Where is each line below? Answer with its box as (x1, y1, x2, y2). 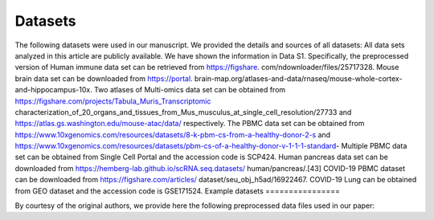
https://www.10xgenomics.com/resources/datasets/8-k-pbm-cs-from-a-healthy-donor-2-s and (14, 129, 331, 140)
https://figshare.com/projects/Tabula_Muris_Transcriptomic (14, 96, 212, 106)
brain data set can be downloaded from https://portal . (14, 73, 193, 84)
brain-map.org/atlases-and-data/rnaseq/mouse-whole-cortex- (194, 73, 403, 84)
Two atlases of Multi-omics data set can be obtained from (93, 85, 286, 95)
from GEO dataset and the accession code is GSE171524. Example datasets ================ (14, 185, 341, 196)
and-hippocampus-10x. (14, 85, 92, 95)
